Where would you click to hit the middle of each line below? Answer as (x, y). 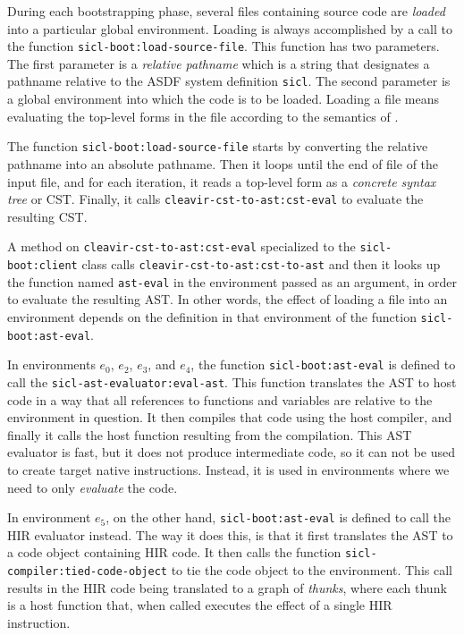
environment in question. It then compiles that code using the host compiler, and (230, 417)
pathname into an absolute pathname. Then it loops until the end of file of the (223, 163)
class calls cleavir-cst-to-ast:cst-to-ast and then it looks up (261, 264)
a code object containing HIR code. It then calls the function (174, 552)
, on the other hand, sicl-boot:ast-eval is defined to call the (278, 517)
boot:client (42, 266)
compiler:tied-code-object (87, 572)
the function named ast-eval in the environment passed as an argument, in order (232, 281)
